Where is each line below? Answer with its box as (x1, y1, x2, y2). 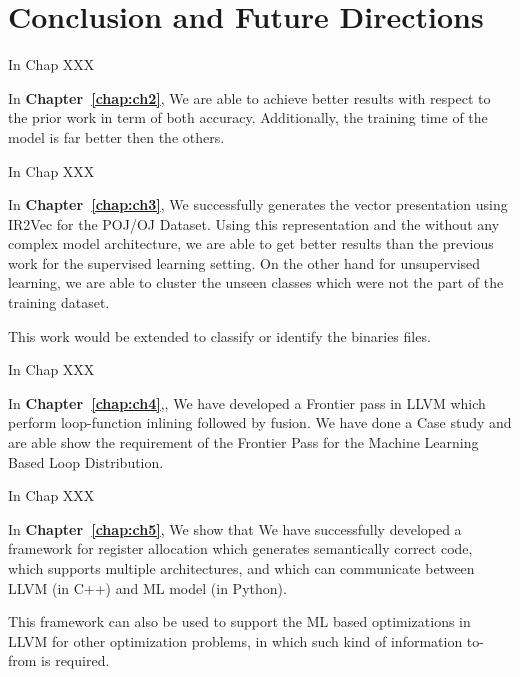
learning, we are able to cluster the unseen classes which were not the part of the (8, 272, 504, 293)
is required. (41, 650, 110, 671)
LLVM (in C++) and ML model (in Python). (8, 577, 287, 598)
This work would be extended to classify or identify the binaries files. (8, 325, 431, 346)
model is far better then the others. (8, 126, 225, 147)
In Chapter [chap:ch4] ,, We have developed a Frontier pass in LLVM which (8, 392, 486, 413)
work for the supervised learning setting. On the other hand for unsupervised (8, 252, 481, 273)
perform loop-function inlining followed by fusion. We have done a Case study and (8, 412, 512, 433)
